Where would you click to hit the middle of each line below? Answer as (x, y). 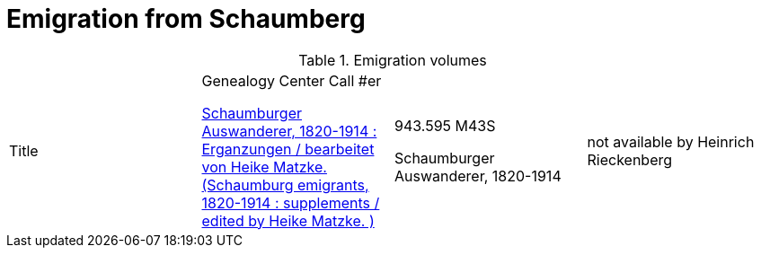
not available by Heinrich (671, 141)
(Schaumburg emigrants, (285, 185)
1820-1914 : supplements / (291, 202)
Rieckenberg (630, 159)
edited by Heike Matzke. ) (288, 220)
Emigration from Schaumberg (186, 19)
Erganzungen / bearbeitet (288, 149)
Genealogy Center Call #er (292, 80)
